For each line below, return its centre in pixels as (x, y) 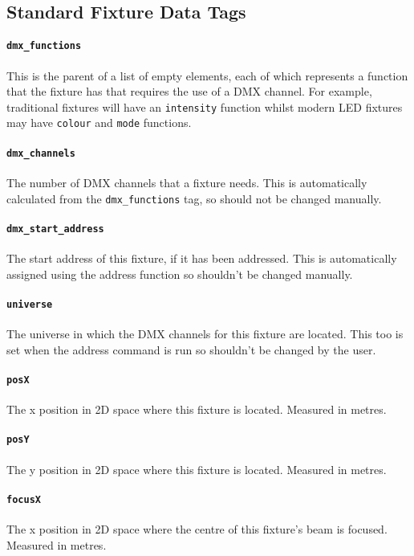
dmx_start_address (55, 229)
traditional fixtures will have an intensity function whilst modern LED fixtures (205, 106)
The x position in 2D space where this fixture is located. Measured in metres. (197, 409)
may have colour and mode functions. (99, 123)
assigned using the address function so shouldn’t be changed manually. (180, 274)
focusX (24, 499)
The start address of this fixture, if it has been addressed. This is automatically (202, 258)
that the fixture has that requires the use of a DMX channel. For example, (189, 91)
